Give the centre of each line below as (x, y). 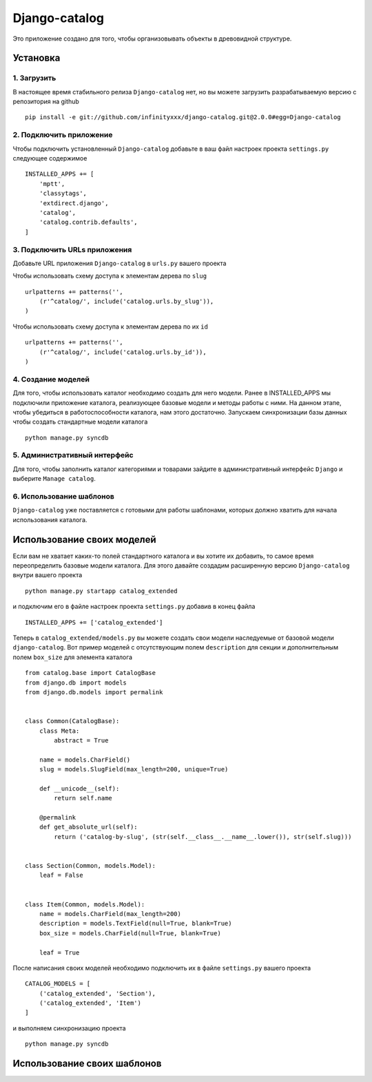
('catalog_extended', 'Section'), (97, 993)
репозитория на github (46, 102)
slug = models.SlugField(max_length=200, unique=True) (134, 769)
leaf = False (61, 875)
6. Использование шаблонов (64, 497)
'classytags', (63, 194)
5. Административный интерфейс (73, 455)
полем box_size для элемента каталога (73, 657)
